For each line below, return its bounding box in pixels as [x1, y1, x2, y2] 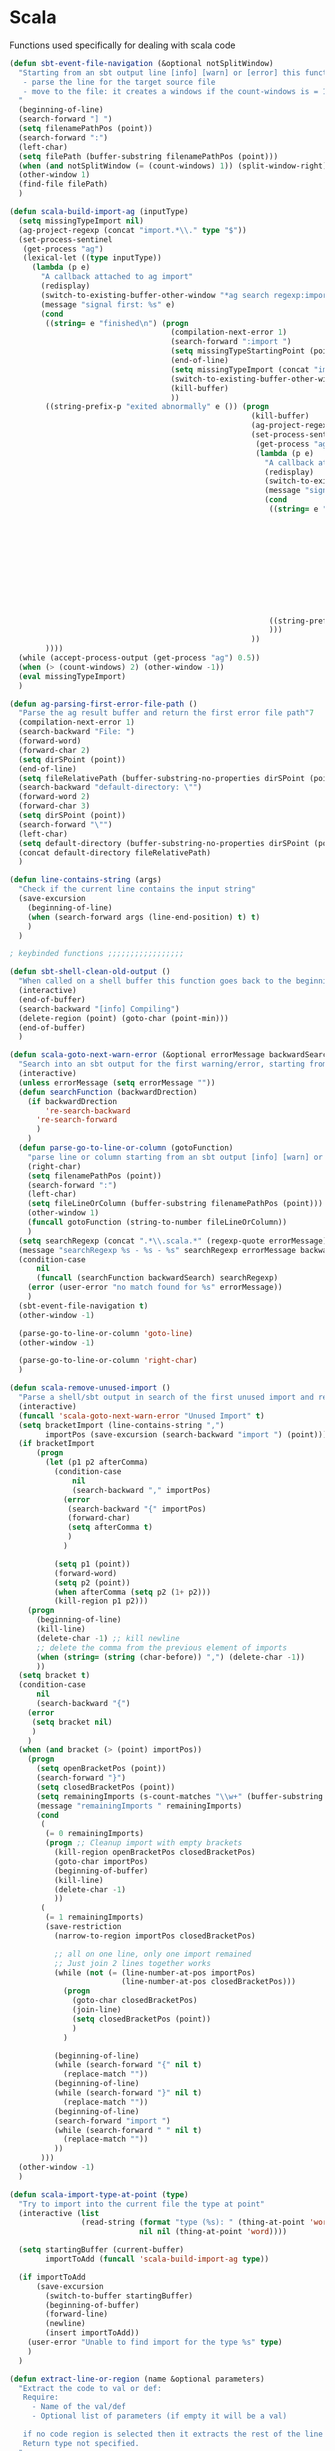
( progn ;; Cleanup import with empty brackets [45, 1838, 243, 1848]
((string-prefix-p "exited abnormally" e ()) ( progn [45, 402, 270, 412]
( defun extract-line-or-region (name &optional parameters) [9, 2374, 266, 2384]
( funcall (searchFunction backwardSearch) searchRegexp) [35, 1273, 279, 1283]
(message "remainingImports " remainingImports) [35, 1801, 243, 1811]
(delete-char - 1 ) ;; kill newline [35, 1633, 181, 1643]
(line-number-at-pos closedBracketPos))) [120, 1977, 297, 1987]
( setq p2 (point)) [53, 1577, 131, 1588]
